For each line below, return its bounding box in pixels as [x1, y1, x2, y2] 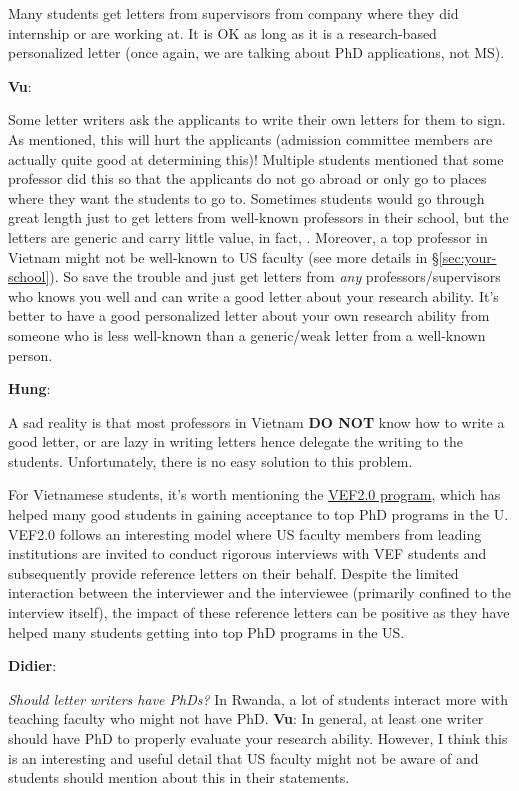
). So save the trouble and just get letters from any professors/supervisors [49, 266, 501, 287]
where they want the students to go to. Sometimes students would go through [8, 187, 485, 208]
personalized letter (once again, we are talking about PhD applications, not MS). [8, 42, 505, 63]
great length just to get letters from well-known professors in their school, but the [8, 207, 509, 228]
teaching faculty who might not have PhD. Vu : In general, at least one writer [8, 708, 484, 729]
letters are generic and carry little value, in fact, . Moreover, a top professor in [8, 226, 488, 247]
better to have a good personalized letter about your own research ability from [8, 305, 490, 326]
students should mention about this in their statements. [8, 767, 350, 788]
